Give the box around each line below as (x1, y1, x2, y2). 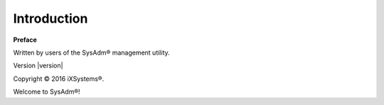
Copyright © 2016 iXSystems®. (13, 74, 105, 83)
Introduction (13, 11, 88, 26)
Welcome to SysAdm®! (13, 87, 81, 96)
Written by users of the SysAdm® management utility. (13, 48, 170, 57)
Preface (13, 35, 37, 44)
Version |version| (13, 61, 63, 70)
